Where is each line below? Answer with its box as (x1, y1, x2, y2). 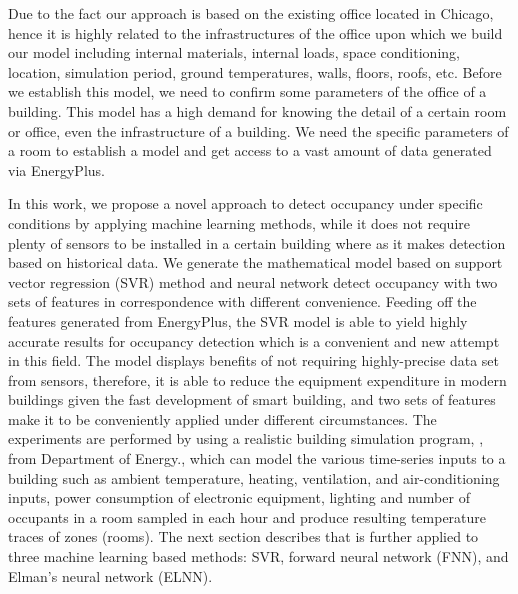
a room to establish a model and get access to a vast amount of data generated (8, 140, 492, 161)
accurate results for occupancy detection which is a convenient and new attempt (8, 330, 500, 351)
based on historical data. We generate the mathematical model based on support (8, 252, 503, 273)
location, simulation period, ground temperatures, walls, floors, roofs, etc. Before (8, 61, 502, 82)
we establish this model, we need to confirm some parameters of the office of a (8, 81, 487, 102)
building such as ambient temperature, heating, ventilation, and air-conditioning (8, 467, 500, 488)
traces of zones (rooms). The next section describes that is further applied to (8, 526, 479, 547)
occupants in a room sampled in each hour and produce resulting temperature (8, 506, 487, 527)
